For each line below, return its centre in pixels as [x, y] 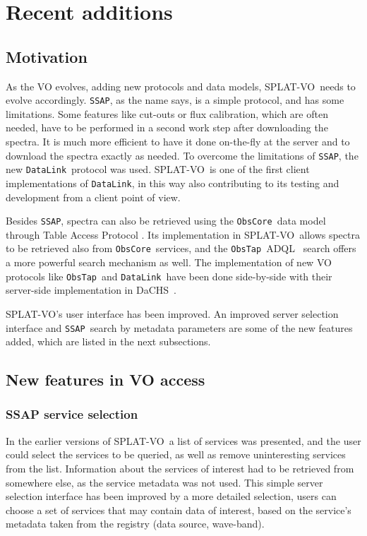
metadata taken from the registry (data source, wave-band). [135, 524]
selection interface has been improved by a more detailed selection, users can [171, 496]
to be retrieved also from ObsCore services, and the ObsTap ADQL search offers [181, 248]
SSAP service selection [72, 414]
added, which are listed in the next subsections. [108, 341]
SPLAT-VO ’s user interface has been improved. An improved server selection [172, 313]
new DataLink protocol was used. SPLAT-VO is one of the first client [158, 169]
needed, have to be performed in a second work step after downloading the [167, 127]
